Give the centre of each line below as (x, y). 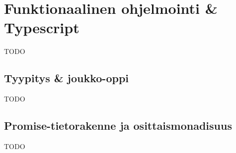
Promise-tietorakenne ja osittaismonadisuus (118, 126)
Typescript (42, 27)
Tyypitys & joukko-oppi (67, 78)
